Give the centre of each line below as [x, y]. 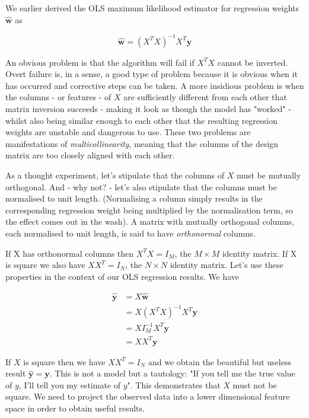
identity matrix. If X [259, 253]
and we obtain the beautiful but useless [219, 361]
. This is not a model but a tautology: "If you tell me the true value [172, 373]
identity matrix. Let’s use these [227, 265]
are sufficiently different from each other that [205, 97]
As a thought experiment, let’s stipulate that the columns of [115, 175]
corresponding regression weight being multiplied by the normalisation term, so [149, 210]
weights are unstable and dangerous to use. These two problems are [128, 132]
